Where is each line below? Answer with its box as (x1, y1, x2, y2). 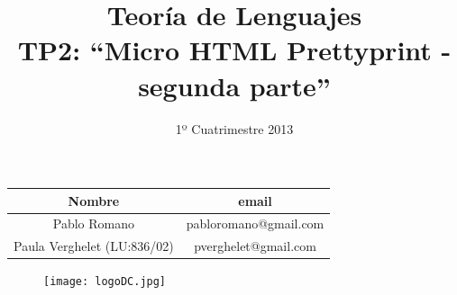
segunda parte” (138, 67, 331, 103)
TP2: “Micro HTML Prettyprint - (17, 31, 452, 68)
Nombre (68, 191, 120, 210)
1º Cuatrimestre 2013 (175, 119, 294, 138)
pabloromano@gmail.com (186, 214, 324, 233)
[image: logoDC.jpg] (43, 275, 167, 289)
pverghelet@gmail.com (194, 237, 316, 255)
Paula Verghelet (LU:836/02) (14, 237, 174, 255)
